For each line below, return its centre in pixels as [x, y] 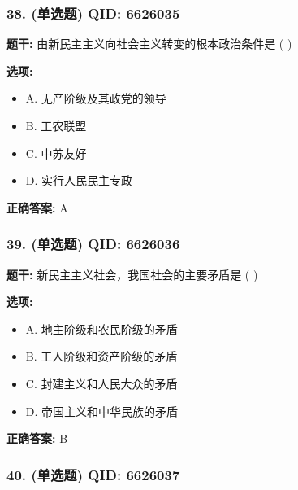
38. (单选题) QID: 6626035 [93, 13]
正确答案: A [37, 207]
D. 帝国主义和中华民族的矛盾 [102, 411]
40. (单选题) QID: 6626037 [93, 474]
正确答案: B [37, 438]
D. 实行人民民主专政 [79, 180]
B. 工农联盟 [56, 125]
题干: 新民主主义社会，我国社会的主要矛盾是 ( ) [132, 274]
